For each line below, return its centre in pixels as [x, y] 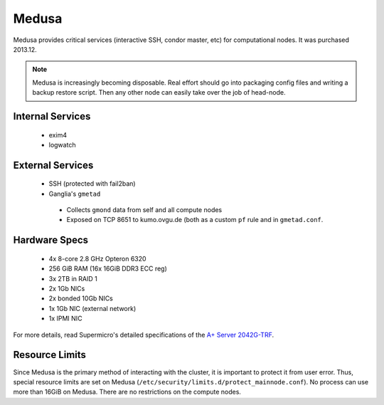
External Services [53, 165]
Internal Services [52, 116]
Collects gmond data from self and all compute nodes [144, 210]
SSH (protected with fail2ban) [92, 184]
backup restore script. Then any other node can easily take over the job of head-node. [159, 93]
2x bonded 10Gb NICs [81, 298]
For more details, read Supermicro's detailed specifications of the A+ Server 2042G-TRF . [143, 335]
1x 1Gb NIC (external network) [92, 308]
